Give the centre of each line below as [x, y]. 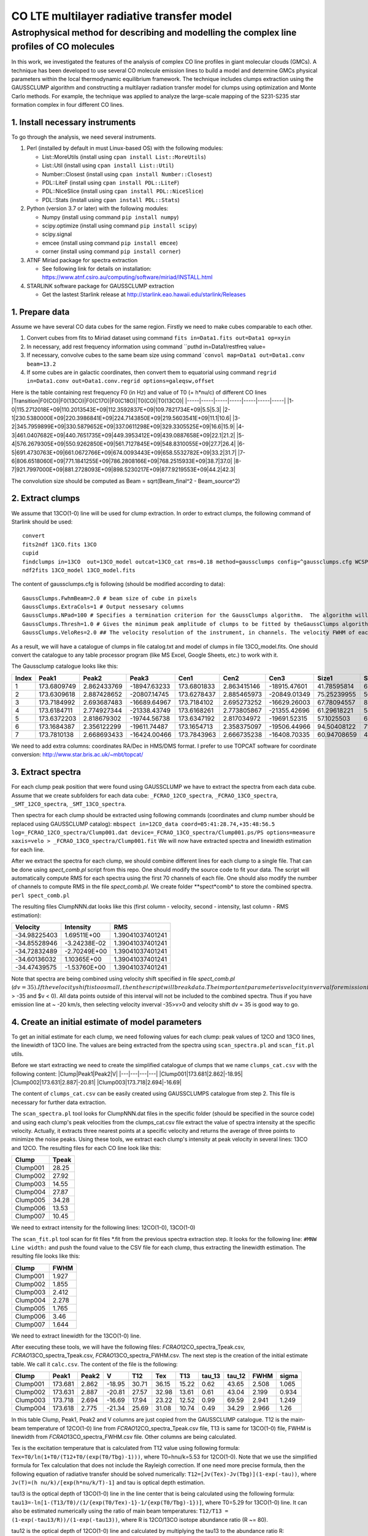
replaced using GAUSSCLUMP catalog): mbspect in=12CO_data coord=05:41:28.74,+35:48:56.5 [143, 824]
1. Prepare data [40, 312]
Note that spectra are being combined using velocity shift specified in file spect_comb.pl [123, 978]
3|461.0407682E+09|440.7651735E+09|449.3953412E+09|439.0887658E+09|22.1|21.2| [123, 435]
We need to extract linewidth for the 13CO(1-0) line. [76, 1336]
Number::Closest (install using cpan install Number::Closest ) [127, 174]
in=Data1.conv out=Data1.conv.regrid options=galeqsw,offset [121, 381]
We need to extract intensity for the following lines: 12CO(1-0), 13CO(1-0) [103, 1228]
